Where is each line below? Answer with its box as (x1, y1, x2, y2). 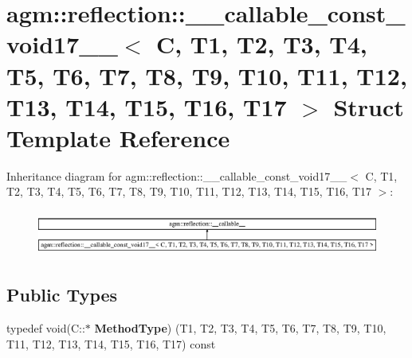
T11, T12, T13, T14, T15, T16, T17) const (6, 335, 216, 352)
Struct (333, 90, 404, 123)
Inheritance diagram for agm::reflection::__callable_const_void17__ (6, 167, 347, 184)
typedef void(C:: (6, 319, 85, 336)
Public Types (6, 282, 118, 307)
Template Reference (6, 121, 230, 154)
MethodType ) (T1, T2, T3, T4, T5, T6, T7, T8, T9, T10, (94, 319, 386, 336)
